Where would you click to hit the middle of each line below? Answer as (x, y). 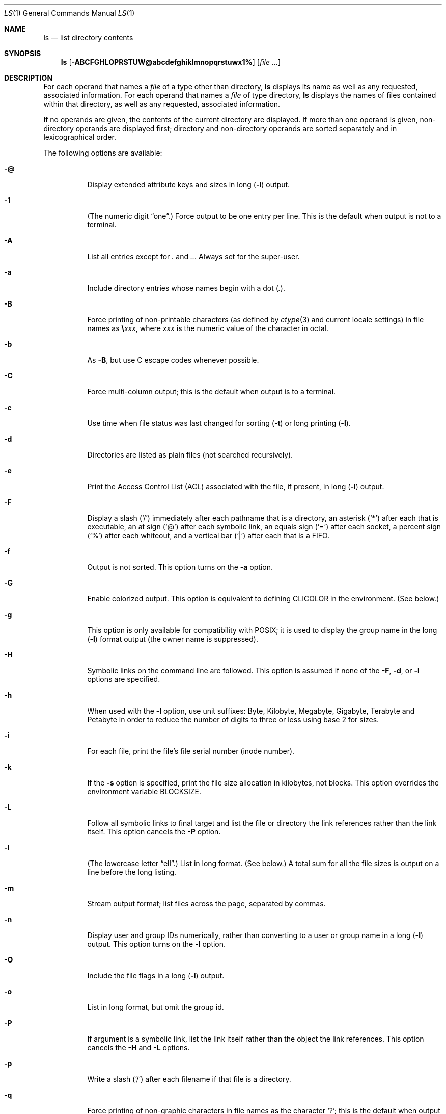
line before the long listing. (132, 872)
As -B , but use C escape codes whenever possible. (173, 360)
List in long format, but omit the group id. (156, 1007)
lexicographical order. (80, 137)
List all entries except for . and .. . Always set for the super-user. (193, 256)
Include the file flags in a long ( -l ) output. (156, 976)
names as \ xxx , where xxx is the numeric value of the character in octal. (208, 328)
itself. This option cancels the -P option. (154, 832)
